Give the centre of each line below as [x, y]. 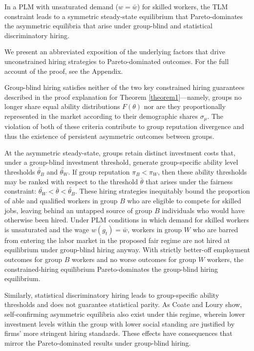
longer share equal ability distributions [62, 106]
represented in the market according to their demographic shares [101, 116]
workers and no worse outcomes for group [134, 259]
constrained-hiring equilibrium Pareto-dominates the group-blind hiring [111, 269]
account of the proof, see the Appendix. [64, 71]
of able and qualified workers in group [61, 200]
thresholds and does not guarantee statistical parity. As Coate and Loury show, [123, 304]
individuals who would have [203, 210]
